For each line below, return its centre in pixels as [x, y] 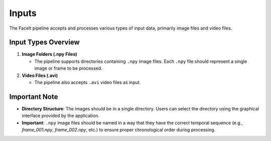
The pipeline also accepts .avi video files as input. [88, 82]
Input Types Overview [44, 42]
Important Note [34, 97]
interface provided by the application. [61, 116]
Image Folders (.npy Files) [49, 54]
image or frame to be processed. [68, 68]
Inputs [23, 13]
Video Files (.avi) [40, 75]
